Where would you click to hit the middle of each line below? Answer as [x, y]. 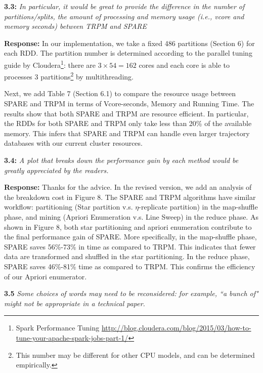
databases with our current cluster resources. [73, 143]
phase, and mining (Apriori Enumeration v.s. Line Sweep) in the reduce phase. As [131, 217]
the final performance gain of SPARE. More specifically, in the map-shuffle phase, [130, 237]
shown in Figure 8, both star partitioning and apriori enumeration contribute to [128, 226]
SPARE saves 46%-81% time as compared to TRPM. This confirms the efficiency [130, 266]
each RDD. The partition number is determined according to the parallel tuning [128, 53]
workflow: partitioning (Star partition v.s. [69, 207]
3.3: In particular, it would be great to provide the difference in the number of [124, 6]
